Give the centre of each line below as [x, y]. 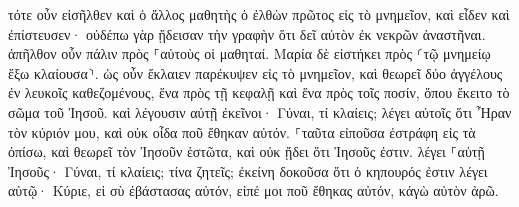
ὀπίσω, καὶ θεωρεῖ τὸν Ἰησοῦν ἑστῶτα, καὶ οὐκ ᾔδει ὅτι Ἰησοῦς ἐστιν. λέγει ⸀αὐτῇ [246, 151]
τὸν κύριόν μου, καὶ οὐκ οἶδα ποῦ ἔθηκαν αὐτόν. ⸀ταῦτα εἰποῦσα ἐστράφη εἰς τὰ [242, 131]
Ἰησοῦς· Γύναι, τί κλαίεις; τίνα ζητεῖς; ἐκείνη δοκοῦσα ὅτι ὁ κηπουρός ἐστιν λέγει [248, 170]
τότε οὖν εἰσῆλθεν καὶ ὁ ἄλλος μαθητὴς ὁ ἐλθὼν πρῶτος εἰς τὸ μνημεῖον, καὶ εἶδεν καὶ [259, 14]
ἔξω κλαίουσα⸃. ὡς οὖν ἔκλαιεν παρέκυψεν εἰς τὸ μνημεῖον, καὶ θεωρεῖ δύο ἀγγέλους [255, 72]
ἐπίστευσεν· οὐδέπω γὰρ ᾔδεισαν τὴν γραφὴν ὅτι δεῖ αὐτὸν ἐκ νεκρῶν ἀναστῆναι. [247, 33]
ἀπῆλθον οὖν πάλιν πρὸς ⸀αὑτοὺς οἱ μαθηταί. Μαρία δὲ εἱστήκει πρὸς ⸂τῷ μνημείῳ [249, 53]
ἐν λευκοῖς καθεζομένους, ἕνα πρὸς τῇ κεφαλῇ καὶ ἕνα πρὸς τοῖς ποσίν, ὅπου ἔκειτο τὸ [259, 92]
